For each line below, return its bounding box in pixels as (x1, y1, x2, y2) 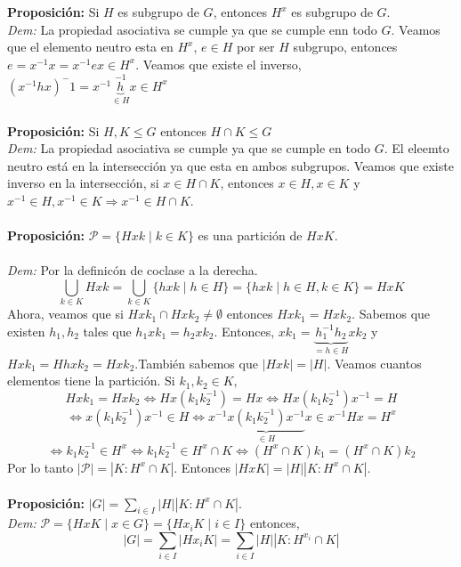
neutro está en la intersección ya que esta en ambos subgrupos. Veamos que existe (7, 156, 454, 174)
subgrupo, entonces (293, 37, 398, 56)
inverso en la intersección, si (7, 174, 159, 192)
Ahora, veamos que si (7, 304, 124, 323)
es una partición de (198, 226, 303, 245)
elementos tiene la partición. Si (7, 371, 175, 390)
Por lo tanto (7, 458, 74, 476)
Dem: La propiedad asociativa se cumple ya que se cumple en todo (7, 139, 371, 158)
